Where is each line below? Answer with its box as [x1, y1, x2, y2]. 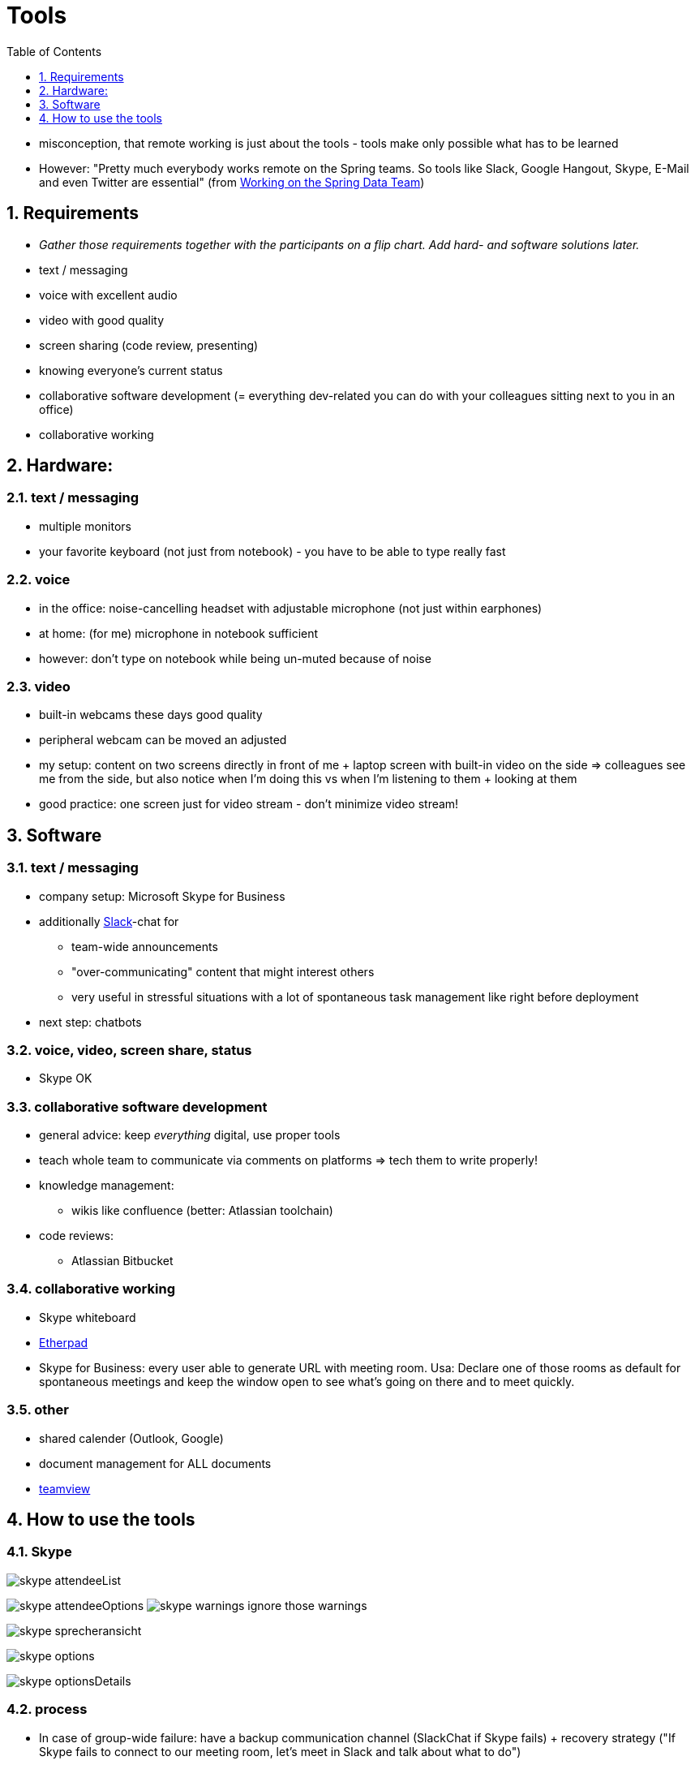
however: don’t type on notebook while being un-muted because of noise [39, 651, 431, 665]
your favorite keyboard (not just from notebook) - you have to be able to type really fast [39, 544, 506, 558]
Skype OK [39, 1071, 92, 1086]
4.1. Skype [6, 1543, 72, 1561]
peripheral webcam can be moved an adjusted [39, 733, 287, 747]
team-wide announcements [71, 939, 218, 954]
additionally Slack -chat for [39, 914, 179, 928]
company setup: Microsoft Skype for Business [39, 889, 285, 903]
